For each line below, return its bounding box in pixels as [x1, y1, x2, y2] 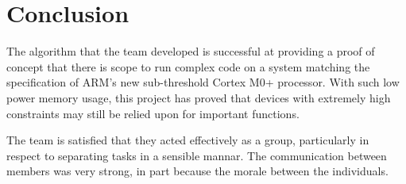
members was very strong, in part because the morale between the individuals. [6, 163, 389, 179]
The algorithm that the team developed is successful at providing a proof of [6, 43, 375, 59]
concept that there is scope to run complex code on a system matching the [6, 58, 370, 75]
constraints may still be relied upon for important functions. [6, 105, 300, 121]
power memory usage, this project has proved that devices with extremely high [6, 89, 391, 105]
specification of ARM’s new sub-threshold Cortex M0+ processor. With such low [6, 74, 400, 90]
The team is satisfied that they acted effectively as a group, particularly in [6, 132, 369, 148]
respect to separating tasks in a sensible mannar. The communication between [6, 147, 387, 163]
